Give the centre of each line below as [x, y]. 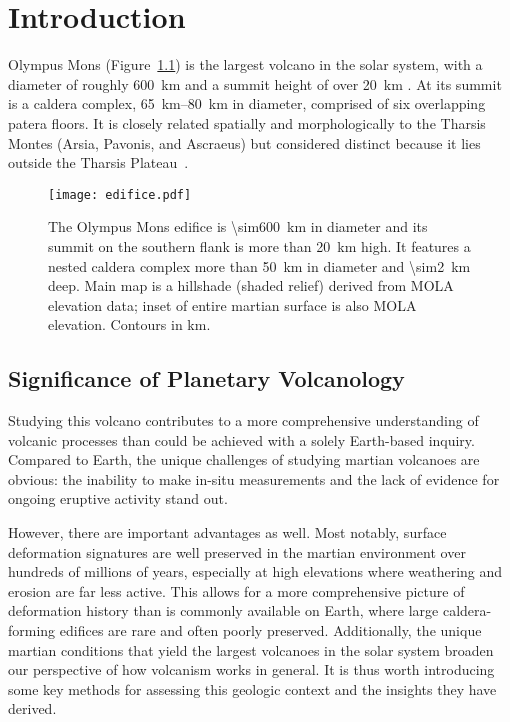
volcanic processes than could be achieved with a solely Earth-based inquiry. [241, 439]
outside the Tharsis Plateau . [98, 162]
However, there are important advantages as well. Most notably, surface [227, 532]
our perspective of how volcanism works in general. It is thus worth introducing [251, 669]
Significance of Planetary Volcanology [206, 378]
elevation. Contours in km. [129, 324]
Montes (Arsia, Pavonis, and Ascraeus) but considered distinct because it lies [244, 142]
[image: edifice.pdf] [120, 194]
